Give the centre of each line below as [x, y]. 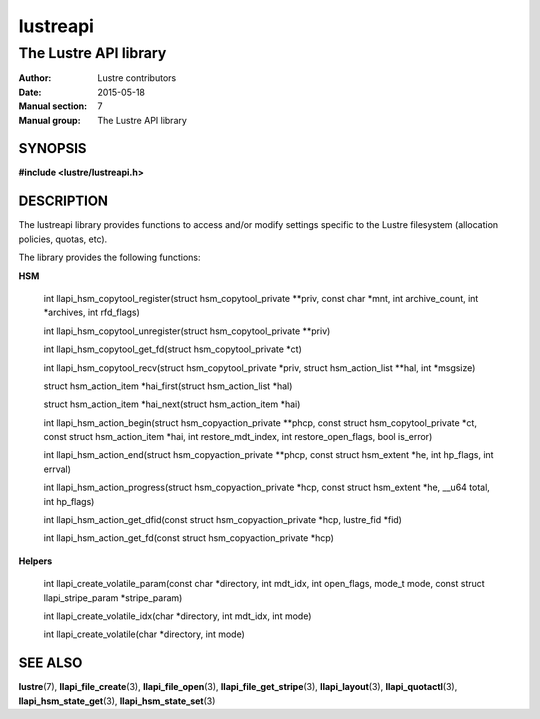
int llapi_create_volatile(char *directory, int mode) [144, 634]
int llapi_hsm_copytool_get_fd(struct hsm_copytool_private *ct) [172, 349]
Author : [35, 78]
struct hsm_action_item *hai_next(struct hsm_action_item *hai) [172, 404]
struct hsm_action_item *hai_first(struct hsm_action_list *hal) [168, 386]
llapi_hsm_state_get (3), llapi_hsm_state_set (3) [117, 701]
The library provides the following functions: [109, 257]
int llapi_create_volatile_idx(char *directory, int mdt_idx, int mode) [177, 616]
